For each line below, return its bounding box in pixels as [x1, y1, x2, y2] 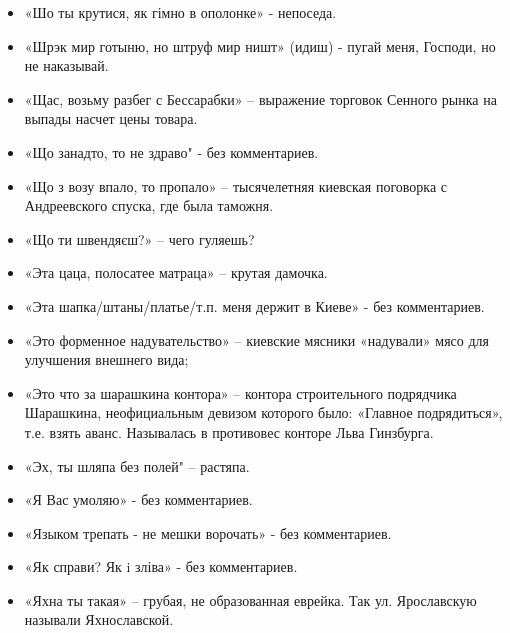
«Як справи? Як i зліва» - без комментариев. [24, 556, 298, 577]
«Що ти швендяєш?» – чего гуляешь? [24, 228, 255, 249]
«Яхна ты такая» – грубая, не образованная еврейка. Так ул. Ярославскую [24, 589, 477, 610]
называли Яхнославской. [24, 609, 174, 630]
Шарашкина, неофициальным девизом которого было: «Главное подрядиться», [24, 402, 503, 423]
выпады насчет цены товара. [24, 108, 198, 129]
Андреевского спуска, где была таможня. [24, 195, 274, 216]
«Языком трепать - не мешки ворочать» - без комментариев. [24, 522, 392, 543]
